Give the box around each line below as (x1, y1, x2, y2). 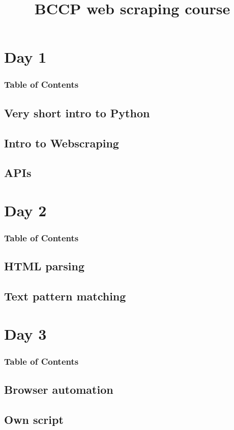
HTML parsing (4, 258, 85, 274)
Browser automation (4, 382, 113, 397)
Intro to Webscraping (4, 135, 119, 150)
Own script (4, 411, 64, 427)
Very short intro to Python (4, 105, 150, 120)
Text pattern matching (4, 288, 126, 304)
